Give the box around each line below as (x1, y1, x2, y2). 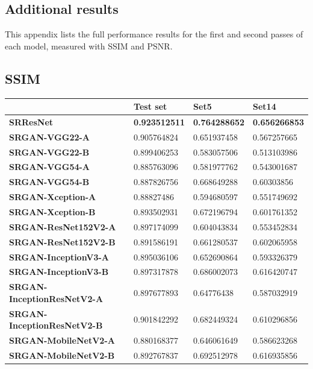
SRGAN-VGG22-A (9, 130, 90, 143)
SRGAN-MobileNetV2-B (9, 348, 115, 361)
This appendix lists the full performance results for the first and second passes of (5, 28, 303, 40)
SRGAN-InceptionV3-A (9, 250, 110, 263)
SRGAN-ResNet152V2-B (9, 235, 116, 248)
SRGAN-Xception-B (9, 206, 96, 218)
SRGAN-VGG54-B (9, 175, 90, 188)
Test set (134, 100, 167, 113)
